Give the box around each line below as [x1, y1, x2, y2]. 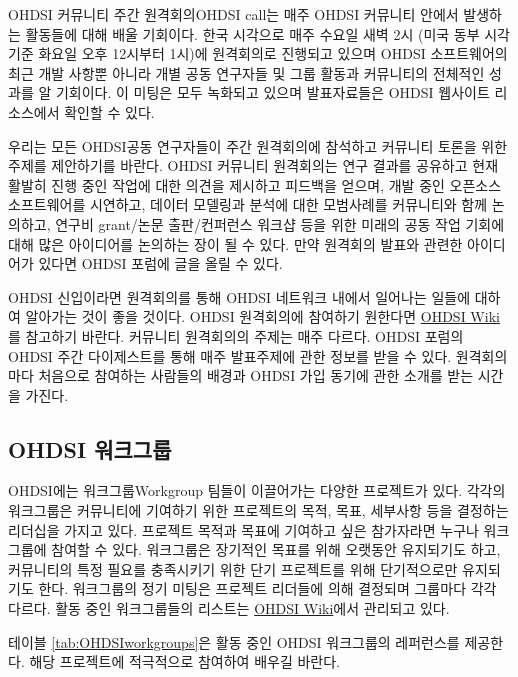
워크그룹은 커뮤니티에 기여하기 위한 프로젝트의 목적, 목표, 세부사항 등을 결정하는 [8, 500, 509, 521]
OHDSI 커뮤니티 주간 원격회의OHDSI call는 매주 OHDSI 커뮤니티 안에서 [8, 4, 459, 24]
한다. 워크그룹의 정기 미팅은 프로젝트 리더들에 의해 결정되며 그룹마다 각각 [38, 578, 497, 599]
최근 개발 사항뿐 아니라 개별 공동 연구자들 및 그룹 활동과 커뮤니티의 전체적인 [8, 62, 485, 83]
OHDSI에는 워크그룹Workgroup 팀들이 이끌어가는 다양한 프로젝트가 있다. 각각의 [8, 480, 506, 501]
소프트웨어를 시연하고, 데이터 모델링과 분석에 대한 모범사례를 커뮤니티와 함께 [8, 194, 488, 215]
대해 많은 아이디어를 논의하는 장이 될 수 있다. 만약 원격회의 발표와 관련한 [8, 233, 463, 254]
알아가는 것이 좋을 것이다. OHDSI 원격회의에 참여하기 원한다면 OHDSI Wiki [25, 306, 500, 327]
